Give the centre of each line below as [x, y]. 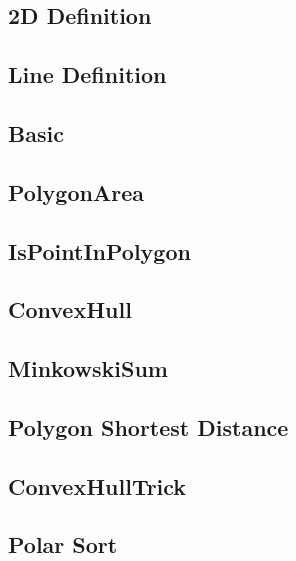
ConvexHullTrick [97, 485]
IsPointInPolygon [99, 250]
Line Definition [87, 74]
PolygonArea [76, 191]
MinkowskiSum [88, 368]
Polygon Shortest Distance [148, 426]
